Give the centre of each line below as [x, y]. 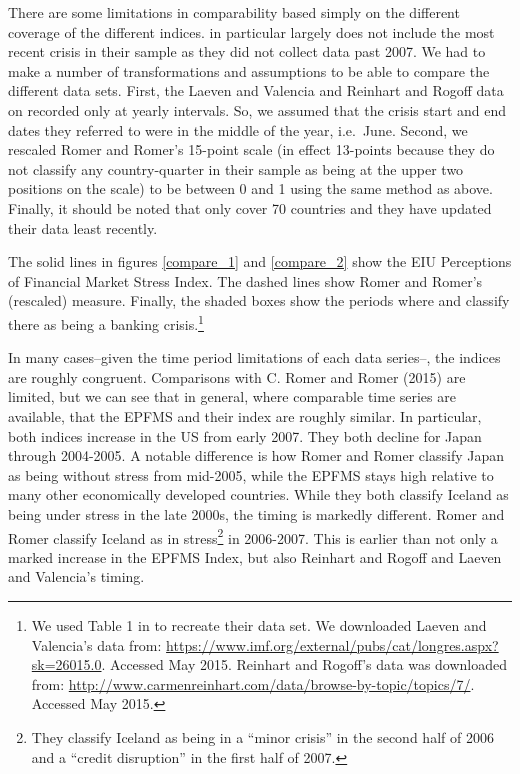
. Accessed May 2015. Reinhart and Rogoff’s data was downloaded [304, 664]
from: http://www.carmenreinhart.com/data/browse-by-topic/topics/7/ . [253, 683]
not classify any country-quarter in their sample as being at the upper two [236, 168]
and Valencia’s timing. [76, 576]
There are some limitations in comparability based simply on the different [234, 12]
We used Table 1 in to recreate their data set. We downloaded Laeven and [259, 624]
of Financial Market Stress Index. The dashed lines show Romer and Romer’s [245, 280]
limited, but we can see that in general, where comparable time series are [232, 396]
